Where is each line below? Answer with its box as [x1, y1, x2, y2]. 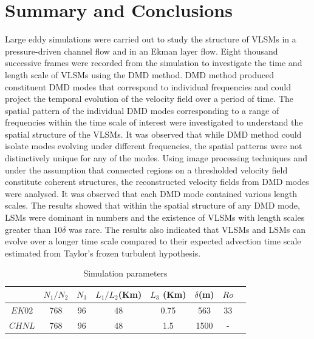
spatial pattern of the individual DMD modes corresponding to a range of [5, 104, 279, 116]
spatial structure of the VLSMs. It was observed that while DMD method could [5, 127, 302, 140]
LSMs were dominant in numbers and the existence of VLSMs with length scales [5, 211, 305, 224]
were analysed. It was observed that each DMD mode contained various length [5, 187, 298, 200]
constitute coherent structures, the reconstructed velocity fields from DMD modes [5, 175, 309, 188]
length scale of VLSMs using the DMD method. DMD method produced [5, 68, 275, 81]
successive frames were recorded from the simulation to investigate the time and [5, 56, 302, 69]
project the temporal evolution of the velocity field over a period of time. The [5, 92, 293, 105]
